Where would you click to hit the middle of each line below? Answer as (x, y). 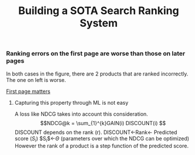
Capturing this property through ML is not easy (71, 102)
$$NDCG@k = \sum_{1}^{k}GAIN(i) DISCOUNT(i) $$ (103, 123)
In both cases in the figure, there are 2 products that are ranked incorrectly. (97, 74)
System (99, 23)
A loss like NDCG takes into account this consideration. (81, 114)
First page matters (28, 91)
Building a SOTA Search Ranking (99, 11)
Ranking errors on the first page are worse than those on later (96, 54)
